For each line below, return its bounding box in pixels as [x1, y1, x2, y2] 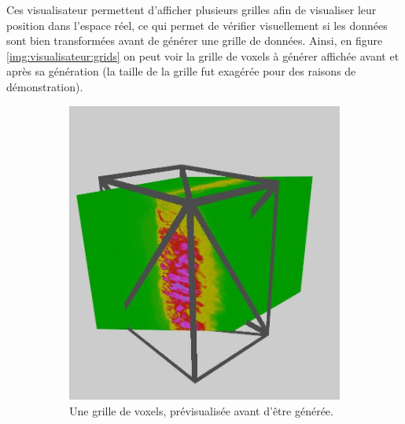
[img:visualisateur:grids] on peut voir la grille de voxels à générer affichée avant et [6, 47, 399, 64]
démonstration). [6, 78, 83, 94]
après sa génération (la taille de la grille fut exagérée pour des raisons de [6, 63, 356, 79]
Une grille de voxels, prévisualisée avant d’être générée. [69, 402, 333, 418]
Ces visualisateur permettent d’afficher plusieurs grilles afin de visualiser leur [6, 2, 377, 17]
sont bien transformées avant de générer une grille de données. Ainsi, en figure [6, 32, 383, 49]
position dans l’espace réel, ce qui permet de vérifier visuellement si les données [6, 17, 388, 33]
